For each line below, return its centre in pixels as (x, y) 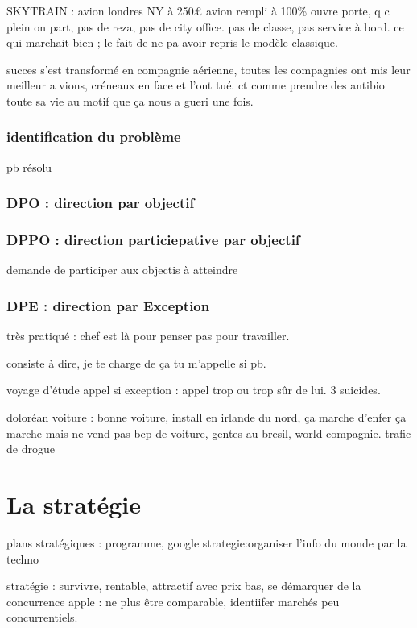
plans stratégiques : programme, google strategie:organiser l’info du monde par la (206, 542)
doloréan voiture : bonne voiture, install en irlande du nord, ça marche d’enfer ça (206, 417)
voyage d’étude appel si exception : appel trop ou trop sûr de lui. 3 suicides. (194, 390)
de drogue (31, 449)
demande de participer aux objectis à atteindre (122, 270)
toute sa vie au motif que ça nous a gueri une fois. (130, 100)
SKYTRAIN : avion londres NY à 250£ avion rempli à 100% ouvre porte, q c (198, 10)
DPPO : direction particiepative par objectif (153, 240)
